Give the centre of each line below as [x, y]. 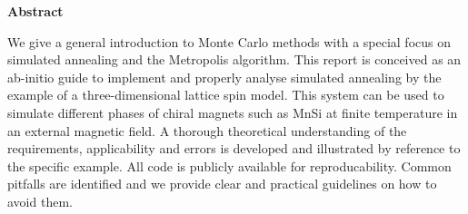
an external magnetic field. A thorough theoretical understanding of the [207, 130]
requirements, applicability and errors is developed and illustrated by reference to [234, 148]
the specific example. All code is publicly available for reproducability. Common [229, 165]
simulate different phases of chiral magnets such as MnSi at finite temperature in [233, 112]
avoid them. [40, 201]
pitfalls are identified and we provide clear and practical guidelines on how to [222, 184]
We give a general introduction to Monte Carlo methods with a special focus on [229, 41]
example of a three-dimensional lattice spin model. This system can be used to [226, 95]
